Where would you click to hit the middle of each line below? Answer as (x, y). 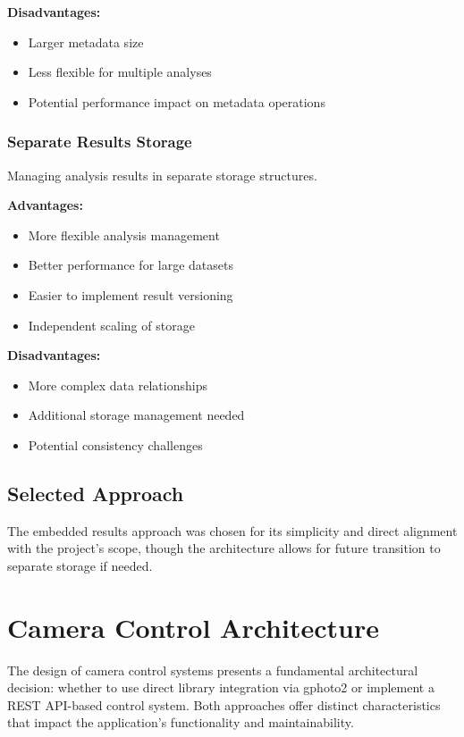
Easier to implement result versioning (131, 294)
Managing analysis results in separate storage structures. (162, 175)
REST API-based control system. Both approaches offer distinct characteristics (224, 704)
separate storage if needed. (80, 565)
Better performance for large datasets (131, 265)
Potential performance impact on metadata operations (177, 101)
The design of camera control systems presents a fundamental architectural (213, 670)
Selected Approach (96, 493)
